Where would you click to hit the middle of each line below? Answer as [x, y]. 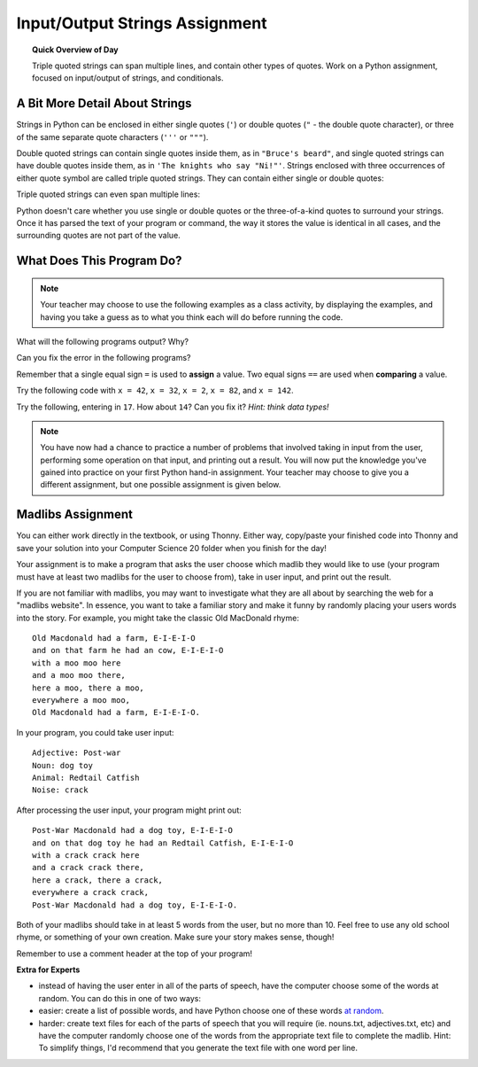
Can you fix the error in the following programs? [104, 358]
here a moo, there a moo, [89, 688]
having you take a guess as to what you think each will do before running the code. [192, 317]
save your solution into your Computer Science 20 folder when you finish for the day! [172, 548]
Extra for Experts [48, 970]
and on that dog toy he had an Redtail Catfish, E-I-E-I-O [163, 843]
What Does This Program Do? [99, 261]
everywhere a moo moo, [81, 701]
